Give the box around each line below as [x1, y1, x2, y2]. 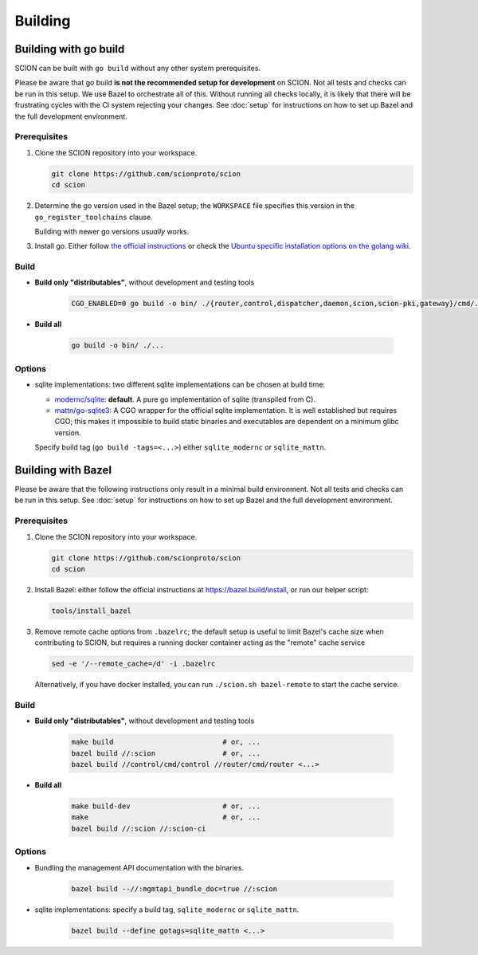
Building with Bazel [14, 463, 112, 477]
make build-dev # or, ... [71, 802, 261, 811]
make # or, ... [71, 813, 261, 822]
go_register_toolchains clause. [34, 212, 153, 222]
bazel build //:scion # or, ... [71, 749, 261, 757]
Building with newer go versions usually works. [34, 226, 190, 236]
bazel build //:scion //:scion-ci [71, 823, 206, 833]
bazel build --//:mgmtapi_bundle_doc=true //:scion [71, 884, 278, 893]
